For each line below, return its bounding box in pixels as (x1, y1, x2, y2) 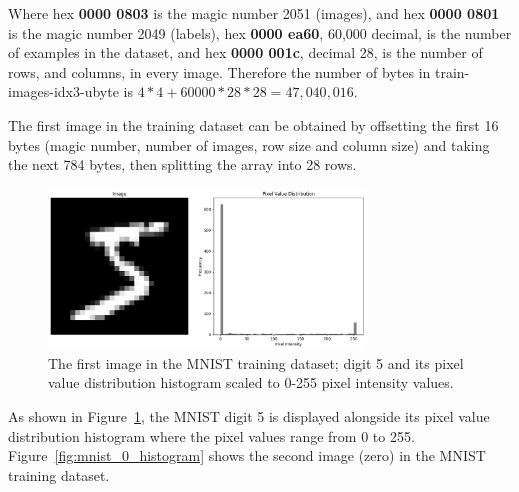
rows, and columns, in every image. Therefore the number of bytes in (8, 61, 431, 82)
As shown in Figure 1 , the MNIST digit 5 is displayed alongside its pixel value (8, 406, 490, 427)
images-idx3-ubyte (8, 81, 119, 102)
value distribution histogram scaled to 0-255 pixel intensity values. (48, 372, 454, 393)
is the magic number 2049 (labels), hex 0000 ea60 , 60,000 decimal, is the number (8, 22, 512, 43)
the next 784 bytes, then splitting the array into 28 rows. (8, 154, 357, 175)
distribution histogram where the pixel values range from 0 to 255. (8, 425, 415, 446)
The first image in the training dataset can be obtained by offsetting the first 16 (8, 114, 499, 135)
